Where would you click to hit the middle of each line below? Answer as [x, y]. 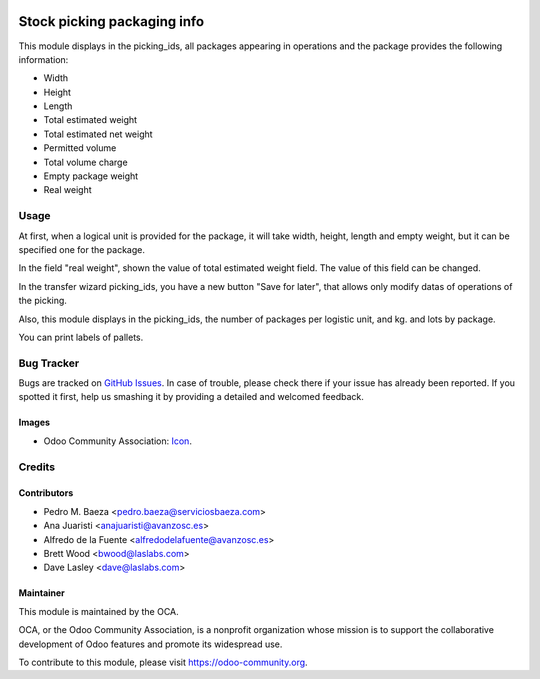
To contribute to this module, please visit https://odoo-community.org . [163, 662]
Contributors [46, 493]
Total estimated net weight [98, 134]
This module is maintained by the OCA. [98, 611]
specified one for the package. [81, 249]
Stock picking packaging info [111, 21]
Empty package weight [91, 176]
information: [43, 59]
